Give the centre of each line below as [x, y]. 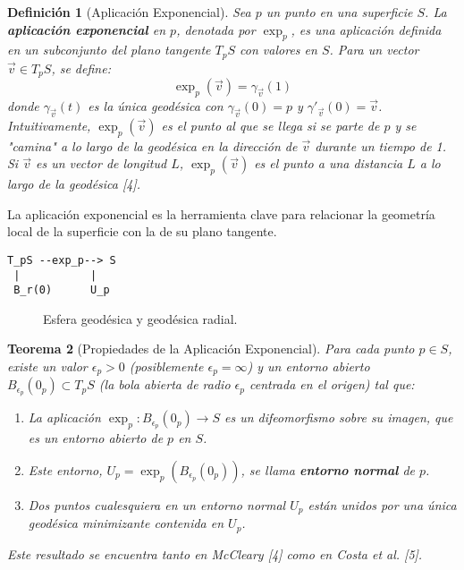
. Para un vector [374, 50]
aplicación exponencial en [87, 29]
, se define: [81, 68]
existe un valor [47, 366]
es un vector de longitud [101, 163]
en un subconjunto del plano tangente [109, 50]
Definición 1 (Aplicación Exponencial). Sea [129, 12]
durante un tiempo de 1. [381, 145]
